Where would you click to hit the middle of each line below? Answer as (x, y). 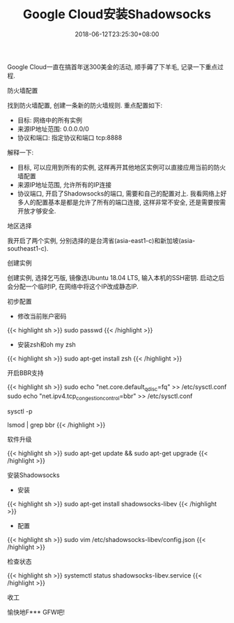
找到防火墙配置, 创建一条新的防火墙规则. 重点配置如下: (85, 105)
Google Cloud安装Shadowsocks (117, 14)
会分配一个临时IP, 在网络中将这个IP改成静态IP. (73, 286)
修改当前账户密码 (42, 316)
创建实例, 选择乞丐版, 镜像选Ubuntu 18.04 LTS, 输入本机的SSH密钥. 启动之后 (116, 277)
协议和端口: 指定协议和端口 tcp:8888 (70, 138)
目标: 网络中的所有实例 (49, 120)
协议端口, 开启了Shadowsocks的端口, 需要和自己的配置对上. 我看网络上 (119, 193)
